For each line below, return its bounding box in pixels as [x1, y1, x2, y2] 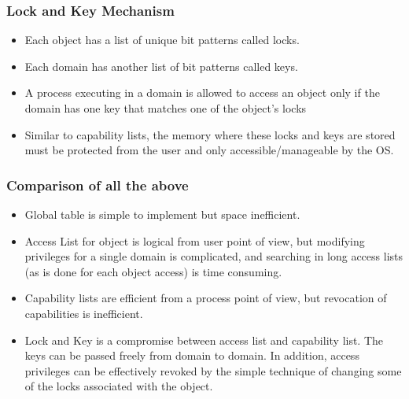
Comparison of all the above [6, 175, 189, 194]
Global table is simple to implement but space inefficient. [24, 206, 300, 222]
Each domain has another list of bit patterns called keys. [24, 57, 298, 74]
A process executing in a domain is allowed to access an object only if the [24, 84, 380, 101]
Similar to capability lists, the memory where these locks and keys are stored [24, 126, 396, 142]
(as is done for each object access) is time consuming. [24, 263, 282, 279]
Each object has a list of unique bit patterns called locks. [24, 31, 300, 48]
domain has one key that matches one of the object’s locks [24, 100, 307, 116]
